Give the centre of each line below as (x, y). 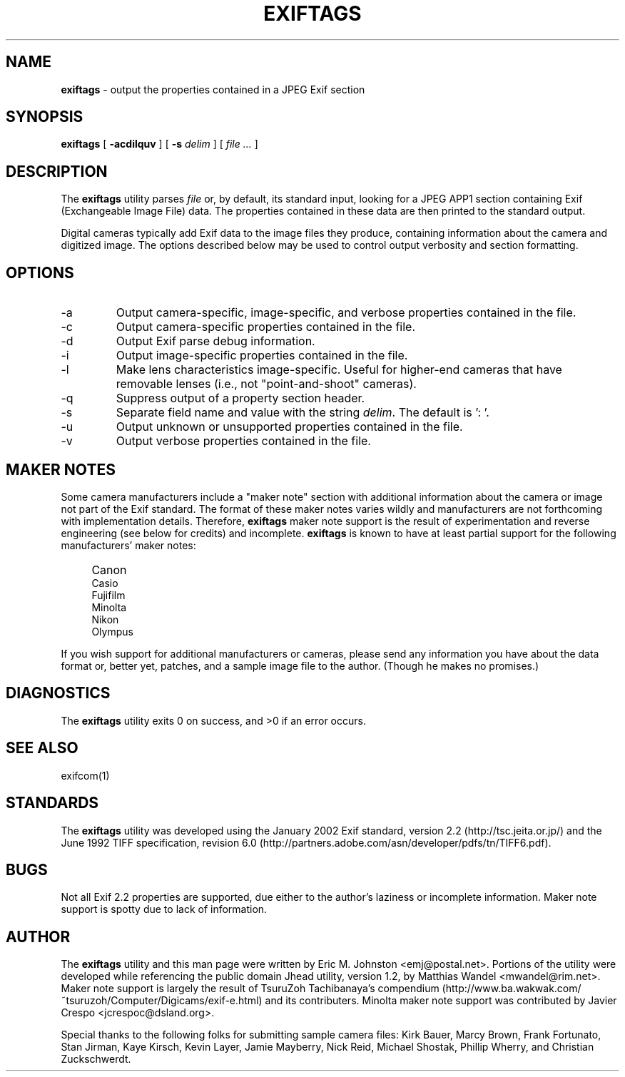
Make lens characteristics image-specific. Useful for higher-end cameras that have (339, 370)
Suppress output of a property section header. (240, 398)
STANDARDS (52, 803)
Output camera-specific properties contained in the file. (266, 327)
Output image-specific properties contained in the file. (262, 356)
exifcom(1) (85, 775)
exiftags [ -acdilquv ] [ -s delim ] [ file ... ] (159, 144)
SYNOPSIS (45, 117)
